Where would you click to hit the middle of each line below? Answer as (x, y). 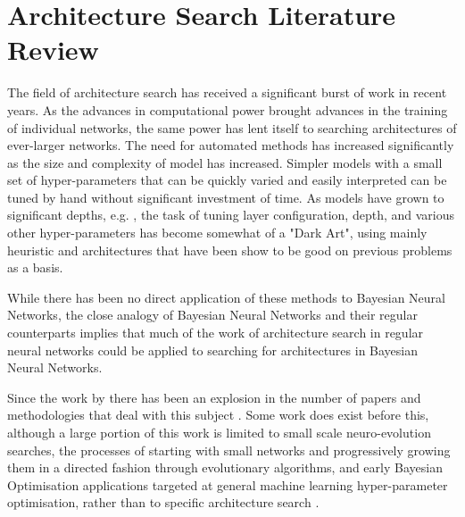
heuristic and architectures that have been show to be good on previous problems (230, 250)
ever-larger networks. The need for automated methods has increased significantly (231, 145)
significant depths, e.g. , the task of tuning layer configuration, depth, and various (231, 215)
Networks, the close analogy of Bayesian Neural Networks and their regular (212, 315)
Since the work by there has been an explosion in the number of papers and (214, 397)
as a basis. (35, 267)
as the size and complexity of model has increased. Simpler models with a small (225, 162)
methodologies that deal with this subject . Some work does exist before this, (218, 415)
